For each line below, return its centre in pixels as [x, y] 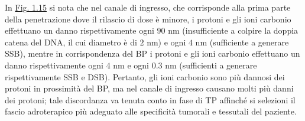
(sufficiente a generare [249, 42]
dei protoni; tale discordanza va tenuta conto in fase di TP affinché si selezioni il [150, 99]
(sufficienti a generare [218, 65]
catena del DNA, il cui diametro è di [71, 42]
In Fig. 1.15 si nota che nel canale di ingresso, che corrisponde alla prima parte [148, 7]
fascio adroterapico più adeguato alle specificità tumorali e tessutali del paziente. [151, 111]
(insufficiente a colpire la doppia [240, 30]
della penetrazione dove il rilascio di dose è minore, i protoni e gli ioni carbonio [148, 19]
